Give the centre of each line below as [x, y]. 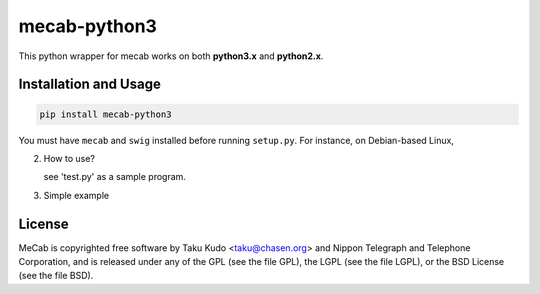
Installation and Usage [90, 84]
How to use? [69, 158]
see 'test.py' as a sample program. [115, 177]
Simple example [76, 195]
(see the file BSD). [56, 276]
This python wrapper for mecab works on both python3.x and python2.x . [171, 56]
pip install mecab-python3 [105, 114]
